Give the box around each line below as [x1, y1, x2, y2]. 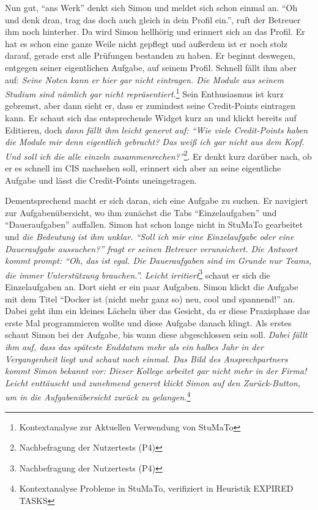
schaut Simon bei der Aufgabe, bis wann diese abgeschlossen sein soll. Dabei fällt [5, 328, 308, 341]
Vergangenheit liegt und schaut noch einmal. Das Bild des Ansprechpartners [5, 352, 288, 365]
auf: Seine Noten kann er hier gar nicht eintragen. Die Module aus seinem [5, 73, 284, 86]
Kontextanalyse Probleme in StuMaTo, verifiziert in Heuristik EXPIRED [19, 482, 294, 495]
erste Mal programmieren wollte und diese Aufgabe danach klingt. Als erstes [5, 316, 292, 329]
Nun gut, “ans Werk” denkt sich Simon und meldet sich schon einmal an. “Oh [5, 1, 298, 13]
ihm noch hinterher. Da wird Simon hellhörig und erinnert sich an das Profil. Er [5, 25, 305, 38]
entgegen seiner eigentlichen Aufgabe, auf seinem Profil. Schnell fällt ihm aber [5, 61, 297, 73]
